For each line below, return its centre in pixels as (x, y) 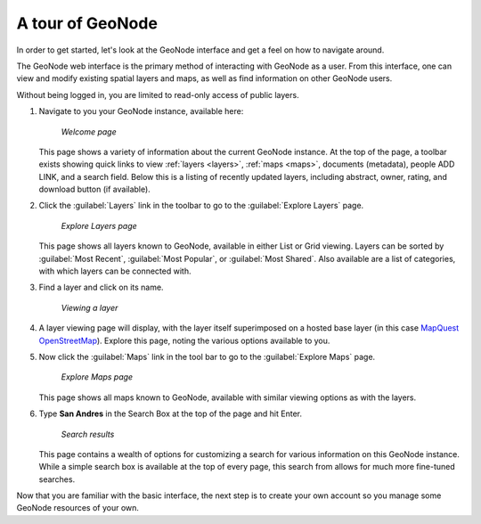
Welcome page (89, 131)
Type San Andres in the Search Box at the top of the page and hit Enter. (171, 413)
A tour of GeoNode (87, 23)
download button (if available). (94, 189)
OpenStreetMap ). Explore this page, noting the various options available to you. (184, 340)
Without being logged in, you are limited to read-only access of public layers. (158, 94)
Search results (88, 434)
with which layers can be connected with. (115, 271)
